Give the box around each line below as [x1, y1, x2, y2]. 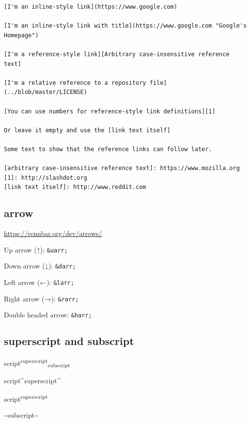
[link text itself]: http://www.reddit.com [4, 184, 146, 191]
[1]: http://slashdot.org [4, 174, 87, 181]
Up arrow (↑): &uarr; [4, 244, 68, 254]
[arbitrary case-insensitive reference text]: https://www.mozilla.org [4, 165, 240, 172]
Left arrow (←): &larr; [4, 277, 75, 287]
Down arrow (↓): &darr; [4, 261, 76, 271]
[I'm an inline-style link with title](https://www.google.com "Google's [4, 22, 247, 30]
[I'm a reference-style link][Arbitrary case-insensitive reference [4, 50, 230, 58]
